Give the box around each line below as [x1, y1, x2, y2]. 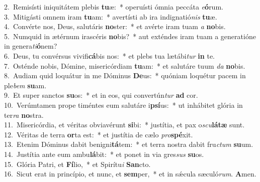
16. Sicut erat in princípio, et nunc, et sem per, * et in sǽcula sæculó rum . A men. [4, 168, 256, 179]
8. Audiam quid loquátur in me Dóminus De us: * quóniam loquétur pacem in [4, 70, 246, 81]
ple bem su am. [4, 80, 47, 90]
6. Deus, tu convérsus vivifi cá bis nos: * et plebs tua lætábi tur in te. [4, 50, 215, 61]
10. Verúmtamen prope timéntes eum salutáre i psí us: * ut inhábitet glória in [4, 99, 243, 110]
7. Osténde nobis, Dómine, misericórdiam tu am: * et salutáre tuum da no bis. [4, 60, 245, 71]
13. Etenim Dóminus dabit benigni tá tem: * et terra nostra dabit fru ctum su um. [4, 139, 253, 149]
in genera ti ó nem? [4, 41, 57, 51]
